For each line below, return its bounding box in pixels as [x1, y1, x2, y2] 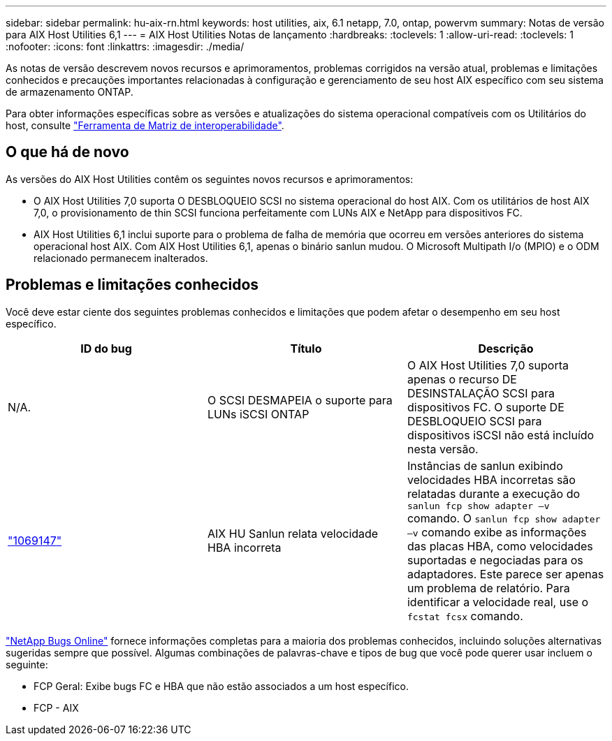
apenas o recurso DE [407, 372, 517, 386]
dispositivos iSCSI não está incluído [407, 427, 595, 442]
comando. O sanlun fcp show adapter [407, 511, 601, 525]
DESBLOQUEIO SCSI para [407, 413, 542, 428]
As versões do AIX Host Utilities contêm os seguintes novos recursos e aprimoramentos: [6, 173, 414, 185]
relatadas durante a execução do [407, 486, 581, 501]
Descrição [478, 341, 534, 355]
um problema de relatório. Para [407, 580, 570, 595]
